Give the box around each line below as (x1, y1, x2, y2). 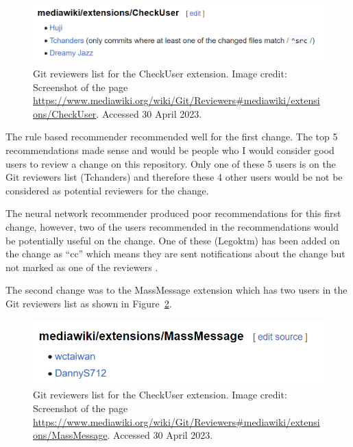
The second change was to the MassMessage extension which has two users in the (5, 283, 348, 297)
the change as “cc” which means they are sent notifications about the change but (5, 246, 345, 261)
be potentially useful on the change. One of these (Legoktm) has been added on (5, 233, 340, 247)
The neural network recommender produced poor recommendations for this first (5, 206, 341, 220)
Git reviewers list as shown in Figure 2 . (5, 296, 172, 310)
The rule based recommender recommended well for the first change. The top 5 (5, 129, 338, 144)
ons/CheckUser (33, 106, 97, 120)
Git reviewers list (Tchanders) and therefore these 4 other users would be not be (5, 170, 343, 184)
